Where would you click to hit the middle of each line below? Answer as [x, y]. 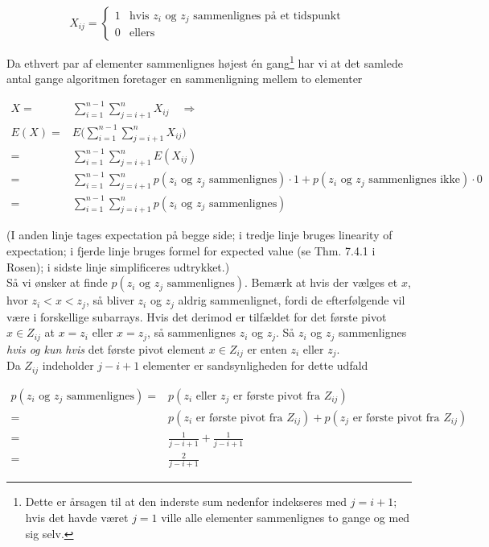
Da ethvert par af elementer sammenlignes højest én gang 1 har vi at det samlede [205, 62]
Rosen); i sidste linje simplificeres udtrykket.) [118, 266]
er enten [267, 348]
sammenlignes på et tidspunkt [267, 16]
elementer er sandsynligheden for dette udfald [255, 365]
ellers [142, 33]
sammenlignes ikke [415, 180]
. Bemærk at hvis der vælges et [321, 282]
